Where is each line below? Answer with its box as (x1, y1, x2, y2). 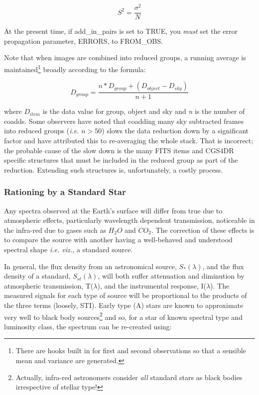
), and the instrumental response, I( (97, 280, 206, 291)
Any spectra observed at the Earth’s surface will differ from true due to (4, 205, 223, 215)
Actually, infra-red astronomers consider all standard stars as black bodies (15, 372, 243, 382)
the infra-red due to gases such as (4, 224, 106, 235)
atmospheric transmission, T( (4, 280, 94, 291)
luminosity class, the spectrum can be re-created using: (4, 321, 172, 331)
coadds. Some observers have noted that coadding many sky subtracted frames (4, 115, 244, 126)
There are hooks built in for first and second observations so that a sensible (15, 345, 246, 356)
